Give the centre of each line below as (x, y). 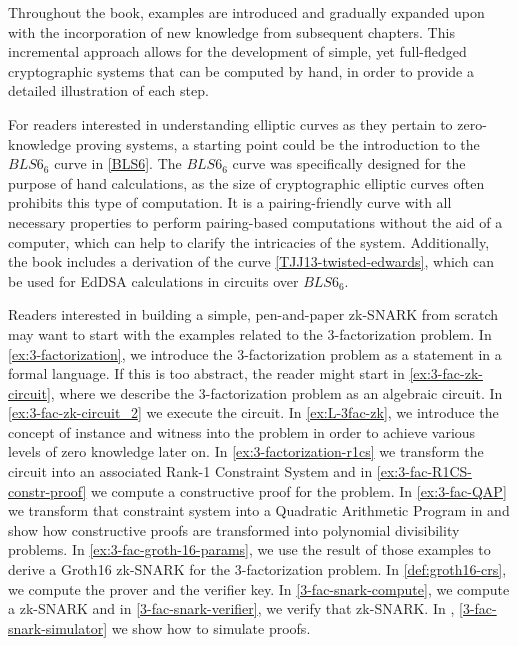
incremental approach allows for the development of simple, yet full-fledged (237, 51)
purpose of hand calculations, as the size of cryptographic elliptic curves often (246, 182)
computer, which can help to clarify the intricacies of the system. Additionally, (249, 241)
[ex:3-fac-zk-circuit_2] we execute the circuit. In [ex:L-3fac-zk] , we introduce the (253, 412)
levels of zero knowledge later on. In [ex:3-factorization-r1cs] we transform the (246, 451)
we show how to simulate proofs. (211, 627)
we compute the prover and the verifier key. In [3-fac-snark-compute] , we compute (259, 588)
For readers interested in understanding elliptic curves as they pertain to (230, 123)
